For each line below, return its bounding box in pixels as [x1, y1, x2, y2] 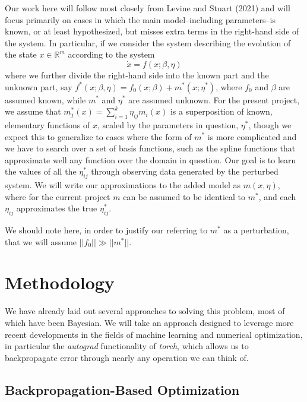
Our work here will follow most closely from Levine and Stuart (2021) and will [5, 2, 290, 14]
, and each [258, 190, 296, 202]
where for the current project [5, 190, 110, 202]
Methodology [5, 270, 115, 295]
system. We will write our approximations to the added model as [5, 179, 241, 191]
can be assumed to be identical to [123, 190, 246, 202]
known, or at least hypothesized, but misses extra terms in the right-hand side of [5, 25, 299, 37]
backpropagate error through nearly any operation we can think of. [5, 351, 249, 363]
